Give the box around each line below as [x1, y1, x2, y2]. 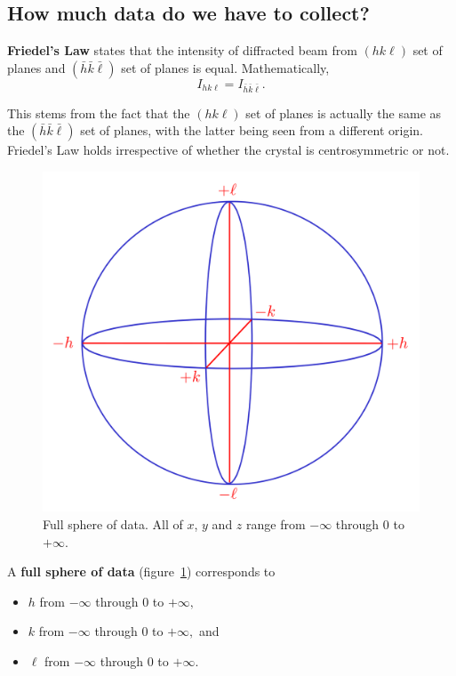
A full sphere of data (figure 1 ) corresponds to [7, 562, 276, 581]
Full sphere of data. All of [43, 514, 183, 533]
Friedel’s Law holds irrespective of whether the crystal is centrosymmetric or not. [7, 141, 450, 159]
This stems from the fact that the [7, 103, 190, 122]
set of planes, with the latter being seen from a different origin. [80, 121, 423, 140]
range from [246, 514, 306, 533]
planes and [7, 58, 66, 76]
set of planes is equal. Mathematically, [121, 58, 330, 76]
